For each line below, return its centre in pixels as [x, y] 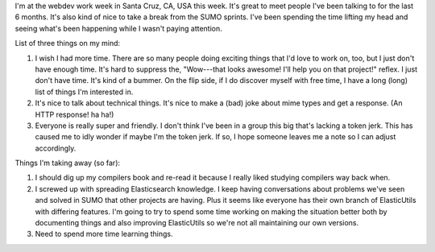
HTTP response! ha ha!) [75, 114]
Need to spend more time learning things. [104, 234]
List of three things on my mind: [68, 43]
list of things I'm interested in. [84, 92]
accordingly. [56, 148]
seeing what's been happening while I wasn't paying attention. [119, 28]
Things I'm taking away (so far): [68, 163]
